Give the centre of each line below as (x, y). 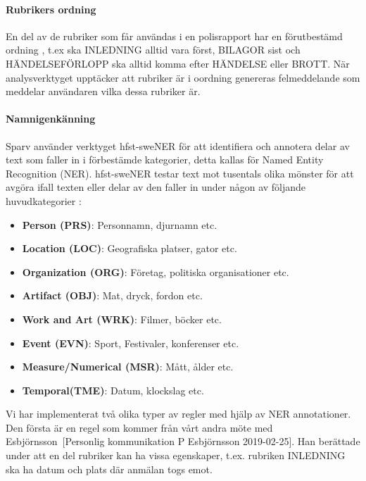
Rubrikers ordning (51, 9)
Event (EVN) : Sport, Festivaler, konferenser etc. (131, 343)
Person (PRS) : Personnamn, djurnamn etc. (120, 224)
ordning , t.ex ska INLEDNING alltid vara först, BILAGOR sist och (153, 50)
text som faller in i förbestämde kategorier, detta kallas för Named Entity (165, 160)
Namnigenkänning (51, 119)
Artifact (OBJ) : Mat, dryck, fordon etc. (112, 295)
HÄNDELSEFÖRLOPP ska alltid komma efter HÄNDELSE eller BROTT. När (178, 63)
